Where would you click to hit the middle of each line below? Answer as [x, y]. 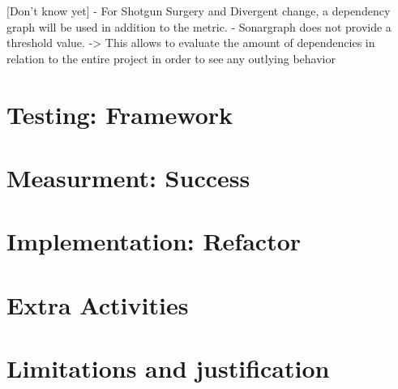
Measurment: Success [128, 177]
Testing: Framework [120, 114]
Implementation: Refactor [154, 241]
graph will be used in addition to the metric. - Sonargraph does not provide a [199, 26]
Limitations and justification [168, 368]
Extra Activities [98, 304]
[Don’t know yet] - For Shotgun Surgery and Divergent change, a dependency [199, 11]
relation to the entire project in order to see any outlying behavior [171, 58]
